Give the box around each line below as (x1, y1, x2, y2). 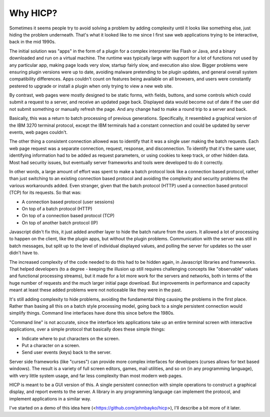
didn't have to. (9, 250, 39, 256)
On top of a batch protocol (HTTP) (21, 205, 92, 212)
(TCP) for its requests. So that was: (9, 190, 82, 196)
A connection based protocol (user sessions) (21, 199, 114, 205)
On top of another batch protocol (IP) (21, 220, 98, 226)
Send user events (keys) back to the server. (21, 350, 112, 356)
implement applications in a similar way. (9, 396, 91, 402)
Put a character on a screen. (21, 342, 80, 348)
